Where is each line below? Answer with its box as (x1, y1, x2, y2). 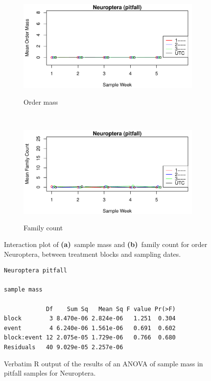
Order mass (23, 96, 58, 107)
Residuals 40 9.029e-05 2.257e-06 (4, 343, 123, 351)
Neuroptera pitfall (4, 267, 67, 274)
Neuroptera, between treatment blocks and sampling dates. (4, 248, 181, 259)
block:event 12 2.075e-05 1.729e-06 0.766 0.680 (4, 334, 176, 341)
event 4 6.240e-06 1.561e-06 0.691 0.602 (4, 324, 176, 332)
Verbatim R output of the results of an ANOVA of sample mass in (4, 358, 203, 368)
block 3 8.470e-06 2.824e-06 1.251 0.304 (4, 315, 176, 322)
